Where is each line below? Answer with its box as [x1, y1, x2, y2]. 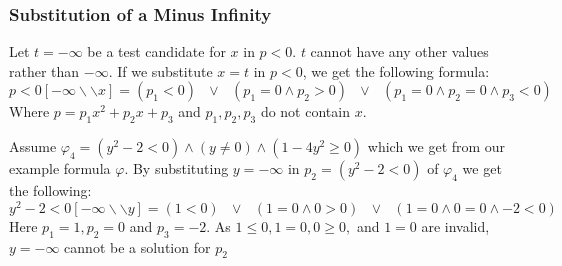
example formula [9, 158, 111, 179]
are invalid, [421, 215, 490, 236]
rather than [9, 60, 80, 81]
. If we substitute [108, 60, 213, 81]
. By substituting [124, 158, 229, 179]
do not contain [260, 101, 350, 122]
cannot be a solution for [64, 236, 211, 257]
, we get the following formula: [302, 60, 490, 81]
